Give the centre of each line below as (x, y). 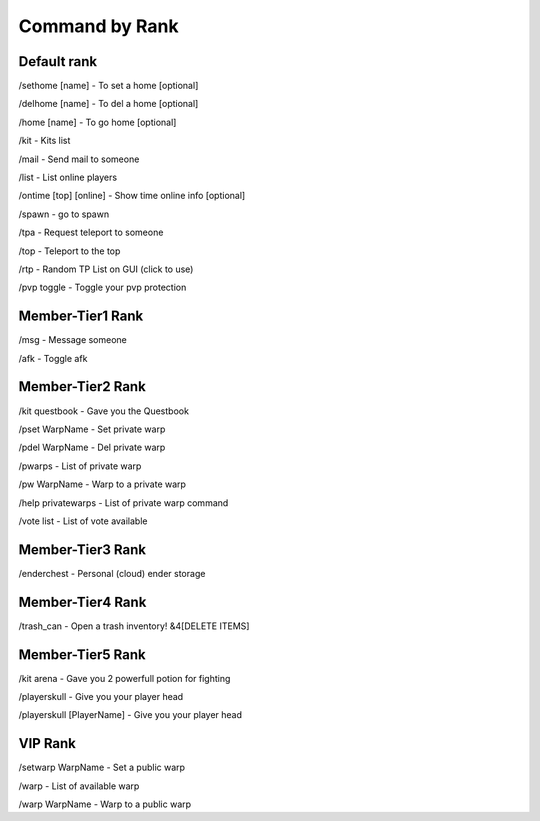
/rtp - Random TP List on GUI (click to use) (106, 269)
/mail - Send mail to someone (79, 159)
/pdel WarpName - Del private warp (92, 447)
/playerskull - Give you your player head (101, 697)
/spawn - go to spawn (64, 214)
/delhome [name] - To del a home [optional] (108, 104)
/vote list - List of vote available (83, 521)
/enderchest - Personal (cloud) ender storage (112, 573)
